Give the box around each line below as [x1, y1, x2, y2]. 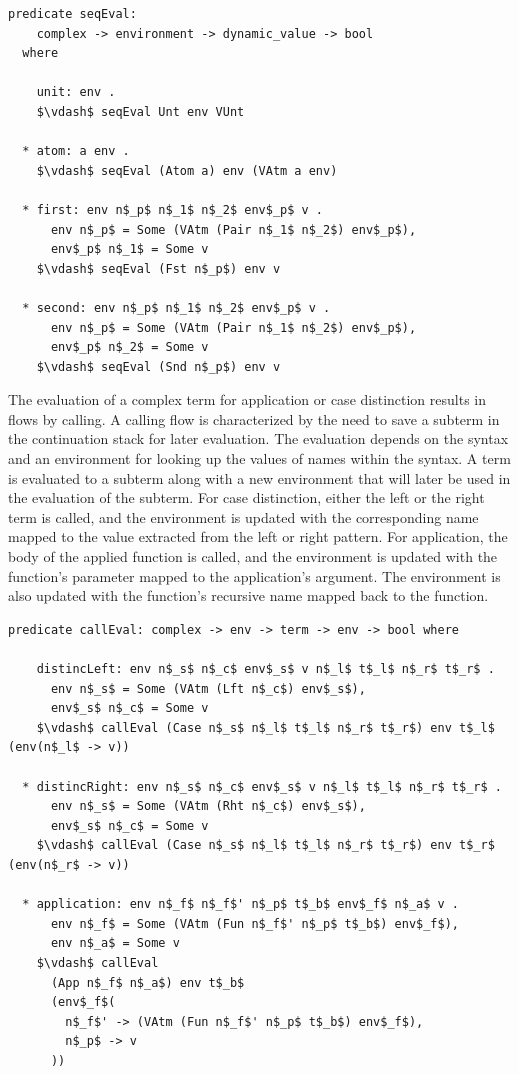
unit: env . [36, 85, 116, 100]
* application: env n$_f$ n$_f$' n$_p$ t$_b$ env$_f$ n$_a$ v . [22, 897, 460, 912]
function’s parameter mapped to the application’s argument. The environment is [8, 565, 501, 586]
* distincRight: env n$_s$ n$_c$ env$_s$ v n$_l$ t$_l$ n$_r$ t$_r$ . [22, 779, 502, 794]
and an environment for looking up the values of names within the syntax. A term [8, 448, 511, 469]
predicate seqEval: [8, 7, 137, 21]
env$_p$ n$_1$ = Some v [50, 242, 209, 257]
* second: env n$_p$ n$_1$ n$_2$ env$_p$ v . [22, 300, 331, 315]
